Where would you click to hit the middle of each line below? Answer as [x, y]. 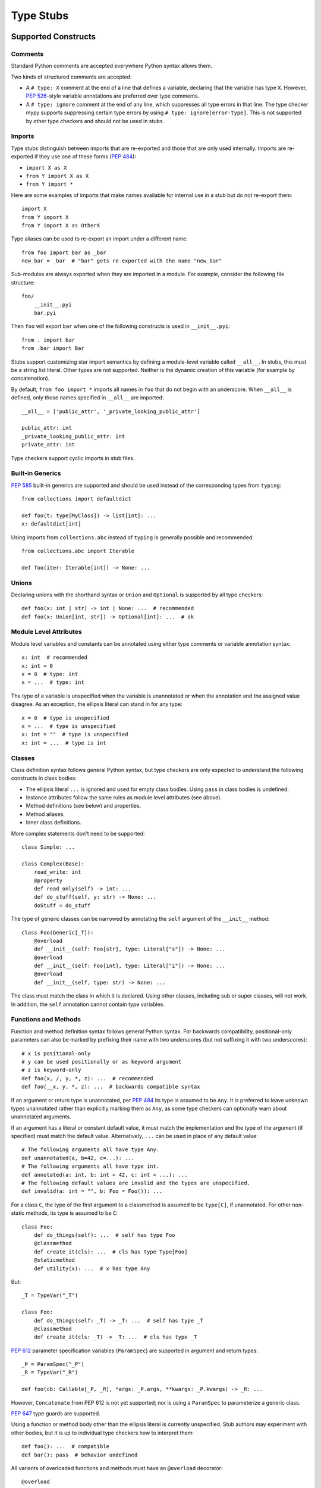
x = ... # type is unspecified [69, 726]
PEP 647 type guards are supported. [56, 1414]
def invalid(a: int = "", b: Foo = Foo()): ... [92, 1191]
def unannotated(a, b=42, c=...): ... [78, 1158]
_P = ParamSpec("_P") [53, 1364]
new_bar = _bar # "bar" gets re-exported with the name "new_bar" [122, 261]
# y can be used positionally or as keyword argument [101, 1062]
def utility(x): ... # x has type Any [92, 1268]
